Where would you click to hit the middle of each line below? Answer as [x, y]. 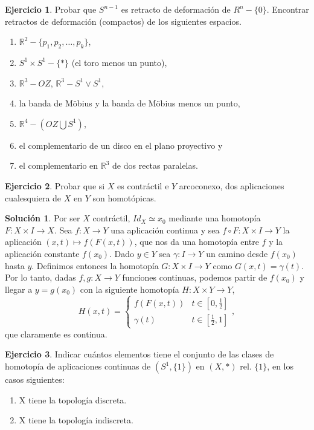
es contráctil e [143, 185]
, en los [280, 366]
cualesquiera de [33, 197]
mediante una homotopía [215, 218]
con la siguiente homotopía [130, 289]
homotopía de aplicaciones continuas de [78, 366]
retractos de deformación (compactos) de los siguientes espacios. [123, 21]
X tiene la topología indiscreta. [76, 420]
